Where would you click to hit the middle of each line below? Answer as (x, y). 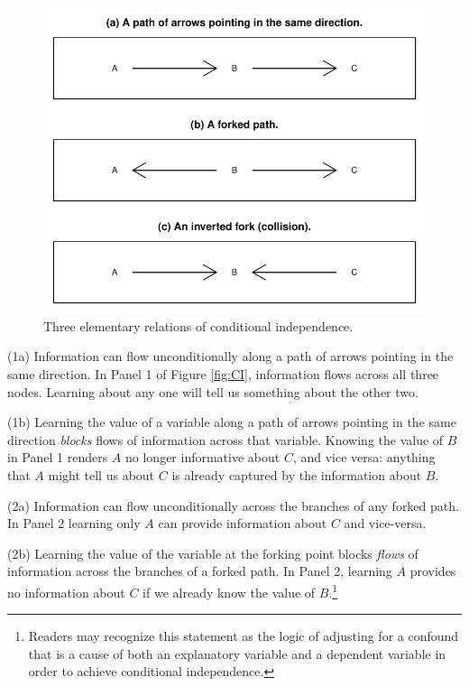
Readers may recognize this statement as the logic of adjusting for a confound (244, 636)
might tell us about (101, 474)
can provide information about (243, 523)
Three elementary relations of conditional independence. (198, 325)
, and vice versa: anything (364, 457)
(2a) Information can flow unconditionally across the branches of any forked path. (233, 505)
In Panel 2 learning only (74, 523)
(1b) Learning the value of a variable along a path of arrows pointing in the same (232, 422)
